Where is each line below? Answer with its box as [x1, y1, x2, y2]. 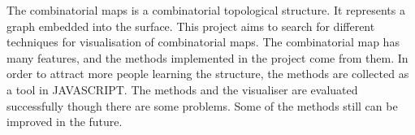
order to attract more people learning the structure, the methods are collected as [6, 65, 409, 82]
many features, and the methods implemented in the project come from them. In [6, 49, 409, 66]
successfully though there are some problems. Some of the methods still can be [6, 97, 398, 114]
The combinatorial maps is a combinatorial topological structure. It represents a [6, 2, 405, 18]
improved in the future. [6, 113, 123, 130]
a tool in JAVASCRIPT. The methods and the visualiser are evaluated [6, 81, 358, 98]
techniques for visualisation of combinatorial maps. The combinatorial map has [6, 33, 400, 50]
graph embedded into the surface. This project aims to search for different [6, 17, 375, 34]
